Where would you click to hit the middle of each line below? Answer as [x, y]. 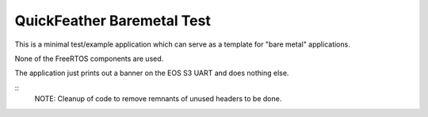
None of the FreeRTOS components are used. [89, 58]
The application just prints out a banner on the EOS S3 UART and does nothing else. [152, 73]
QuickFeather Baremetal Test [113, 21]
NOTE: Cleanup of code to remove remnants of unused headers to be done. [158, 99]
